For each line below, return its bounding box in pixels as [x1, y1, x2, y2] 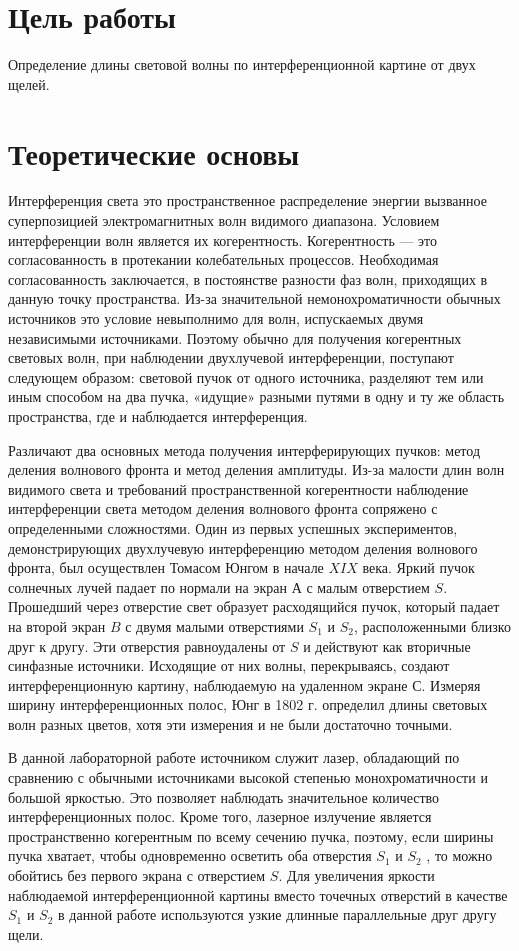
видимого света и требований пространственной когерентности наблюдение [8, 478, 469, 499]
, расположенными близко [353, 615, 511, 636]
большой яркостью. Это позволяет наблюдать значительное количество [8, 786, 440, 807]
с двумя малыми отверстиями [125, 615, 304, 636]
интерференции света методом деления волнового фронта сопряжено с [8, 498, 438, 519]
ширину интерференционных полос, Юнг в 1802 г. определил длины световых [8, 694, 488, 715]
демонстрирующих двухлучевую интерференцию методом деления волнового [8, 537, 478, 558]
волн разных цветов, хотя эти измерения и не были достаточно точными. [8, 713, 453, 734]
